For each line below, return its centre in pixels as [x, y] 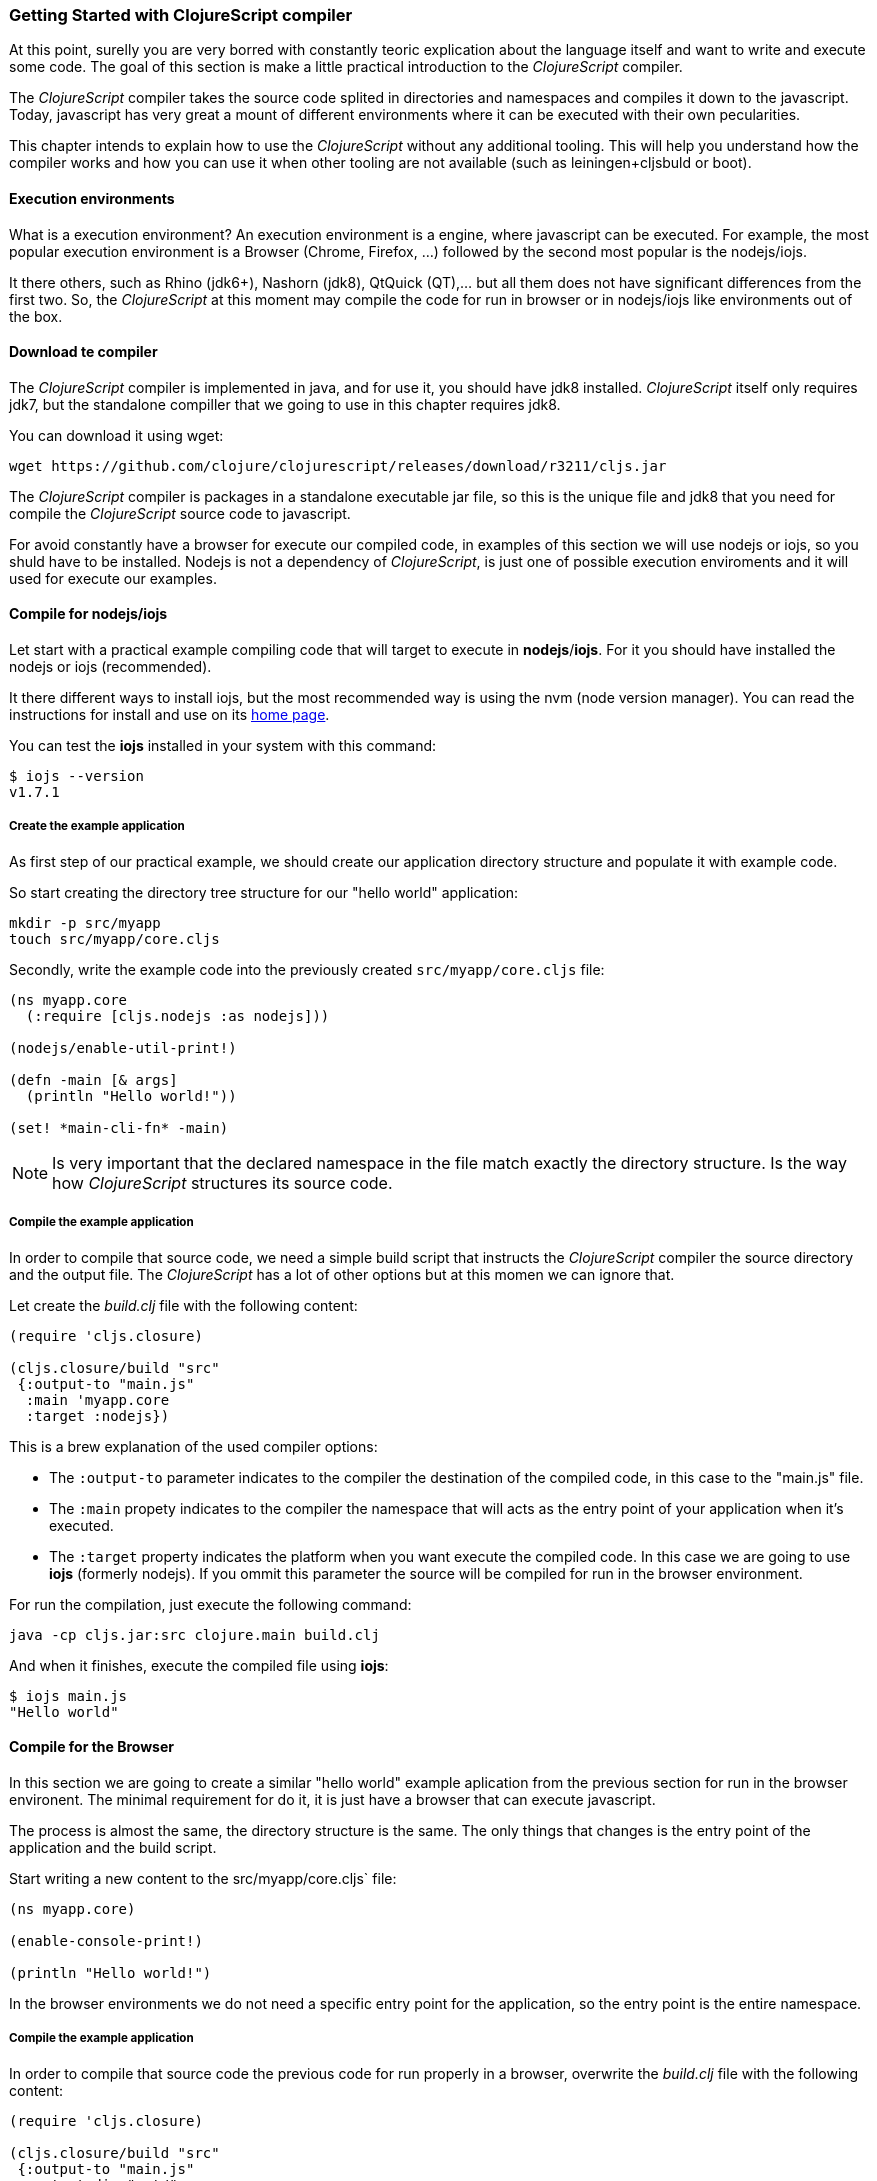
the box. [36, 316]
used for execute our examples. [113, 578]
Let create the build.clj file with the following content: [183, 1305]
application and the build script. [113, 1847]
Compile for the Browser [91, 1747]
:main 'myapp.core [97, 1399]
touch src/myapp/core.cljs [114, 938]
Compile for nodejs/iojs [88, 614]
